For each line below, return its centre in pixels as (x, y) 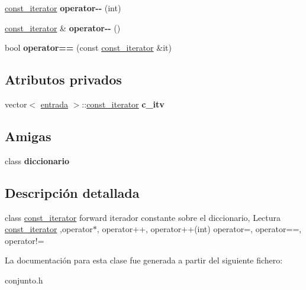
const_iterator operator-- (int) (63, 8)
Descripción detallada (72, 192)
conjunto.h (24, 280)
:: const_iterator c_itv (123, 104)
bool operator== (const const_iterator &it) (88, 48)
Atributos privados (63, 79)
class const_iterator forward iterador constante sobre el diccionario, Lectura (143, 217)
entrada (54, 104)
